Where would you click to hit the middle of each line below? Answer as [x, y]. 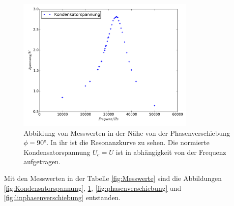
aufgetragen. [42, 162]
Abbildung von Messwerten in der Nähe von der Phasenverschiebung [127, 132]
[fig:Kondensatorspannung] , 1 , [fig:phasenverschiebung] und [93, 188]
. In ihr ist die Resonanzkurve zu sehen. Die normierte [128, 142]
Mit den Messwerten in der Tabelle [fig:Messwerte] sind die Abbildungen [113, 178]
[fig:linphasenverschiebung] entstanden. [62, 197]
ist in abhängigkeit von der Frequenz [171, 152]
